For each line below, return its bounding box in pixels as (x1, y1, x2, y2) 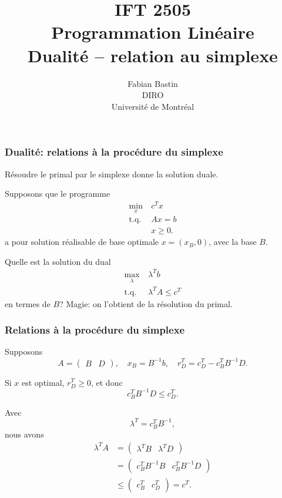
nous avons (5, 428, 44, 440)
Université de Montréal (111, 100, 194, 112)
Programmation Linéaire (51, 20, 254, 44)
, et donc (90, 376, 123, 388)
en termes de (5, 297, 51, 309)
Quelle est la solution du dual (5, 255, 111, 267)
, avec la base (209, 235, 257, 248)
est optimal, (22, 376, 65, 388)
